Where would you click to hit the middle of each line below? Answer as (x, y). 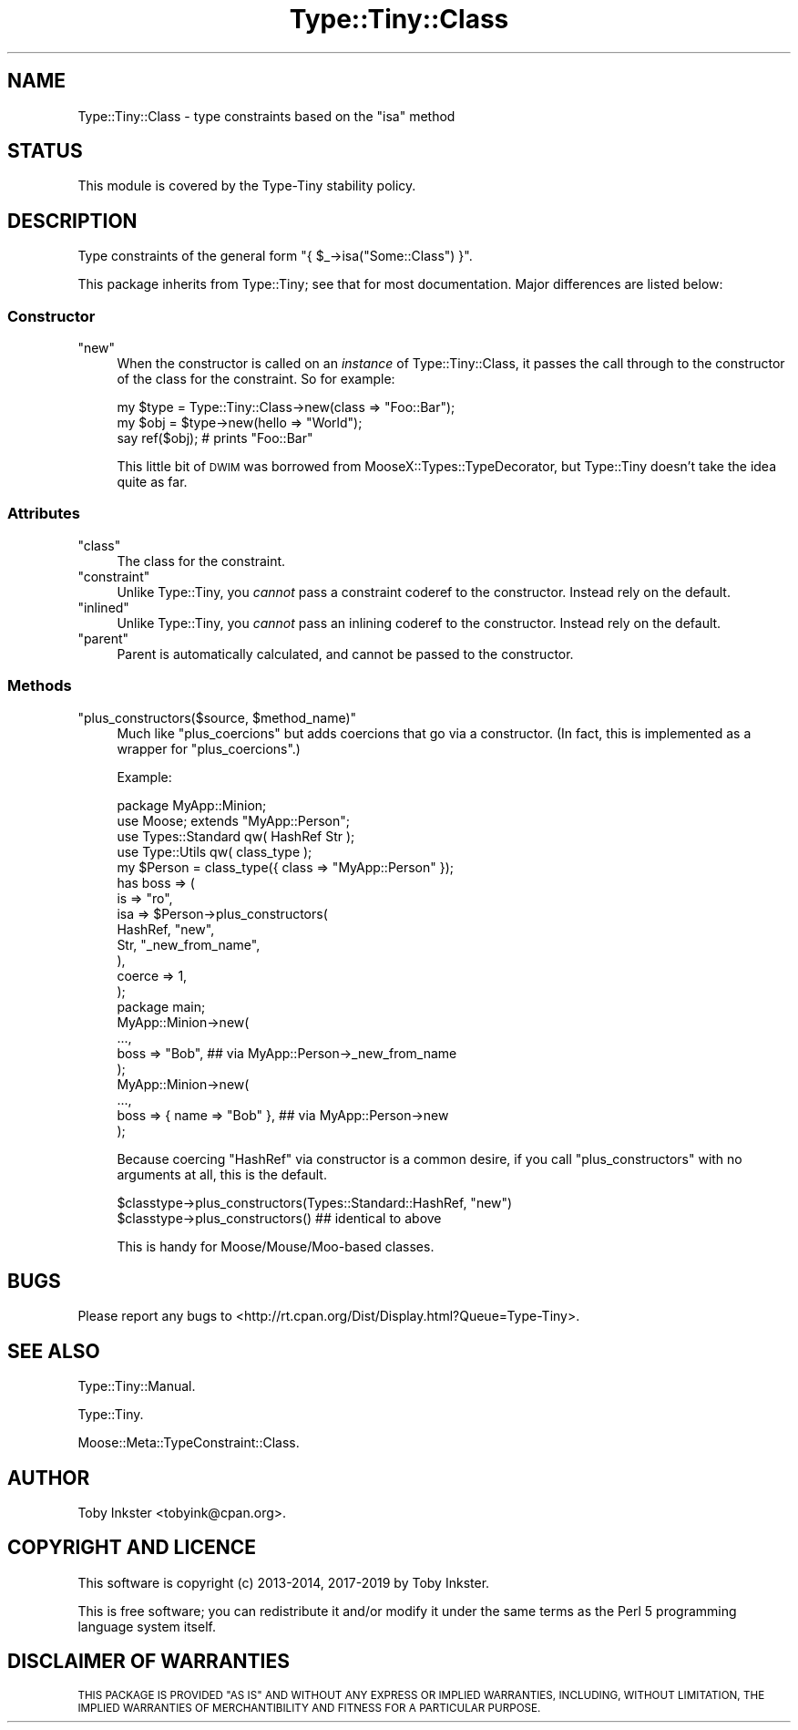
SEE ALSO (54, 1351)
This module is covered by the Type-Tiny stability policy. (247, 186)
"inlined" (103, 607)
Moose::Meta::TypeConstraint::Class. (189, 1443)
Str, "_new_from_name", (189, 944)
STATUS (45, 151)
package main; (161, 1006)
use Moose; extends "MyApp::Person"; (233, 820)
